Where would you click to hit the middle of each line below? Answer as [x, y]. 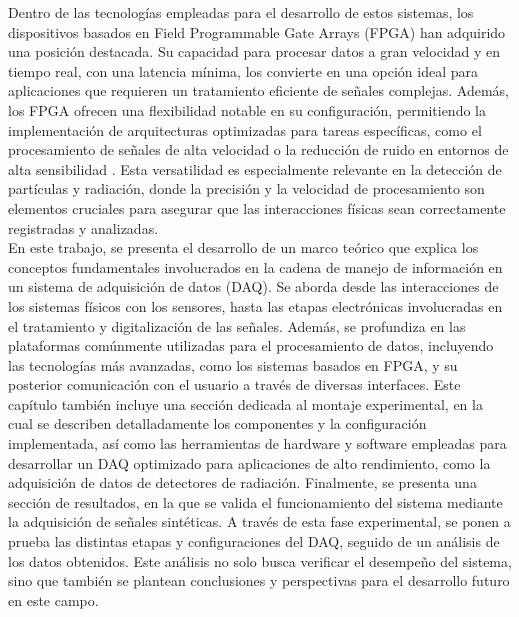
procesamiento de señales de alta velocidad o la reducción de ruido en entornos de [258, 149]
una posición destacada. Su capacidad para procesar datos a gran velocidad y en [254, 51]
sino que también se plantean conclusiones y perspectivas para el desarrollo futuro [259, 580]
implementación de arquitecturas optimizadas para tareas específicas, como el [245, 129]
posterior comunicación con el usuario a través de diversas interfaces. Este [234, 384]
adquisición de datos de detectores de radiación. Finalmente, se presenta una [242, 482]
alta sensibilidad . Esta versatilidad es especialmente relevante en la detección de [255, 168]
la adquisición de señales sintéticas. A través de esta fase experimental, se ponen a [259, 521]
